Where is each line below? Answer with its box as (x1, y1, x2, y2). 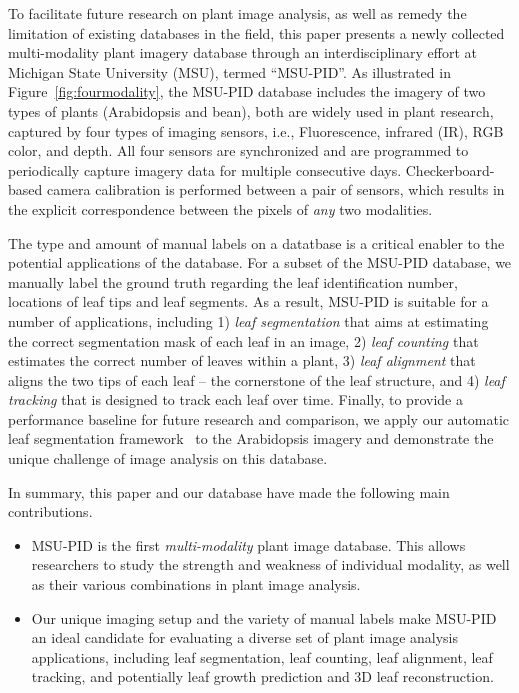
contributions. (8, 501, 93, 522)
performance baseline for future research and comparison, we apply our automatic (8, 408, 510, 429)
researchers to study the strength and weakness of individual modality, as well (31, 554, 510, 575)
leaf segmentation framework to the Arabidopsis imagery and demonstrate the (8, 428, 494, 449)
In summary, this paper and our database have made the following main (8, 481, 450, 502)
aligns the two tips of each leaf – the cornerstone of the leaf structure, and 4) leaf (8, 369, 505, 390)
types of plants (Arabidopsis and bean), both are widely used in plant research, (8, 100, 494, 121)
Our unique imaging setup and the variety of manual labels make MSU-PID (31, 607, 497, 628)
